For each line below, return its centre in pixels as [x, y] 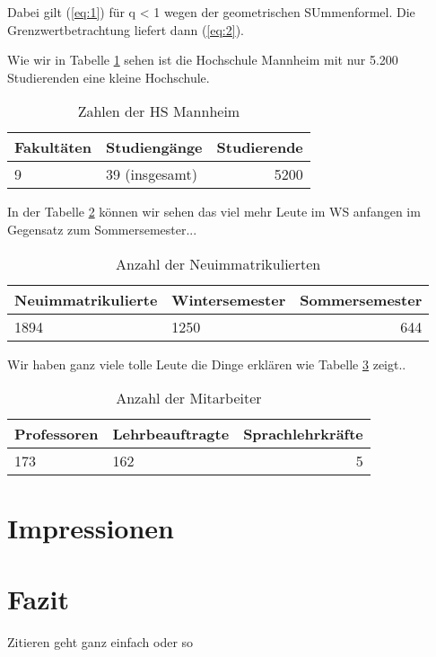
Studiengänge [154, 147]
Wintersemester [229, 299]
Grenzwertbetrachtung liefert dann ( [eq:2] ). [126, 29]
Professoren [57, 434]
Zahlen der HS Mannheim [159, 111]
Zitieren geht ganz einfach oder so [100, 641]
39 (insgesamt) [151, 174]
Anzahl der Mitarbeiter [189, 398]
